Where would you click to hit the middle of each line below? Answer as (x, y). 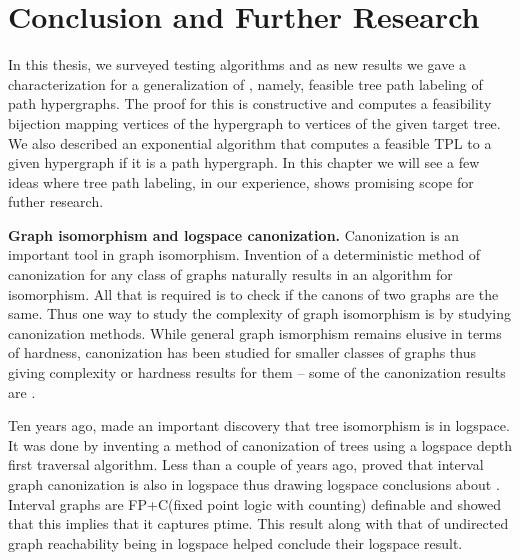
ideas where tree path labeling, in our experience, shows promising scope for (241, 181)
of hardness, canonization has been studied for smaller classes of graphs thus (242, 352)
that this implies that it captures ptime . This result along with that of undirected (258, 523)
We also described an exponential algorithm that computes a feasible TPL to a (250, 142)
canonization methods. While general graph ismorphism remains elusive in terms (255, 332)
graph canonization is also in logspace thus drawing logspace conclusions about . (254, 484)
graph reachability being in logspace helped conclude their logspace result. (235, 542)
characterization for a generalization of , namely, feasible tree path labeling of (245, 83)
